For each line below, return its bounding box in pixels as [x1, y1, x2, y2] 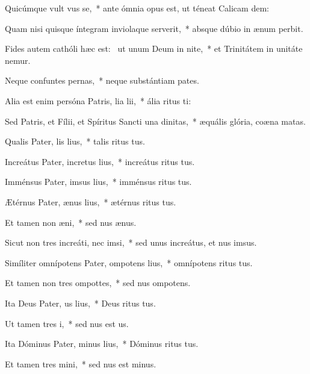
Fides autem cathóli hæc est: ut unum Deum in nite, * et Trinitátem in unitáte [5, 42, 303, 55]
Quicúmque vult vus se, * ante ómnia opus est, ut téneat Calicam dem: [5, 2, 269, 14]
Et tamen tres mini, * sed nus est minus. [5, 357, 157, 370]
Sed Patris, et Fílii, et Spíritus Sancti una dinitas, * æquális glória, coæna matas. [5, 114, 306, 127]
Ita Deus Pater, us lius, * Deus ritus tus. [5, 296, 156, 309]
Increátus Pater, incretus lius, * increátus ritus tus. [5, 155, 195, 167]
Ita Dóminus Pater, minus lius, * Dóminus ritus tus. [5, 337, 199, 350]
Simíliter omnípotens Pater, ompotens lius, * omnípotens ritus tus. [5, 256, 253, 269]
